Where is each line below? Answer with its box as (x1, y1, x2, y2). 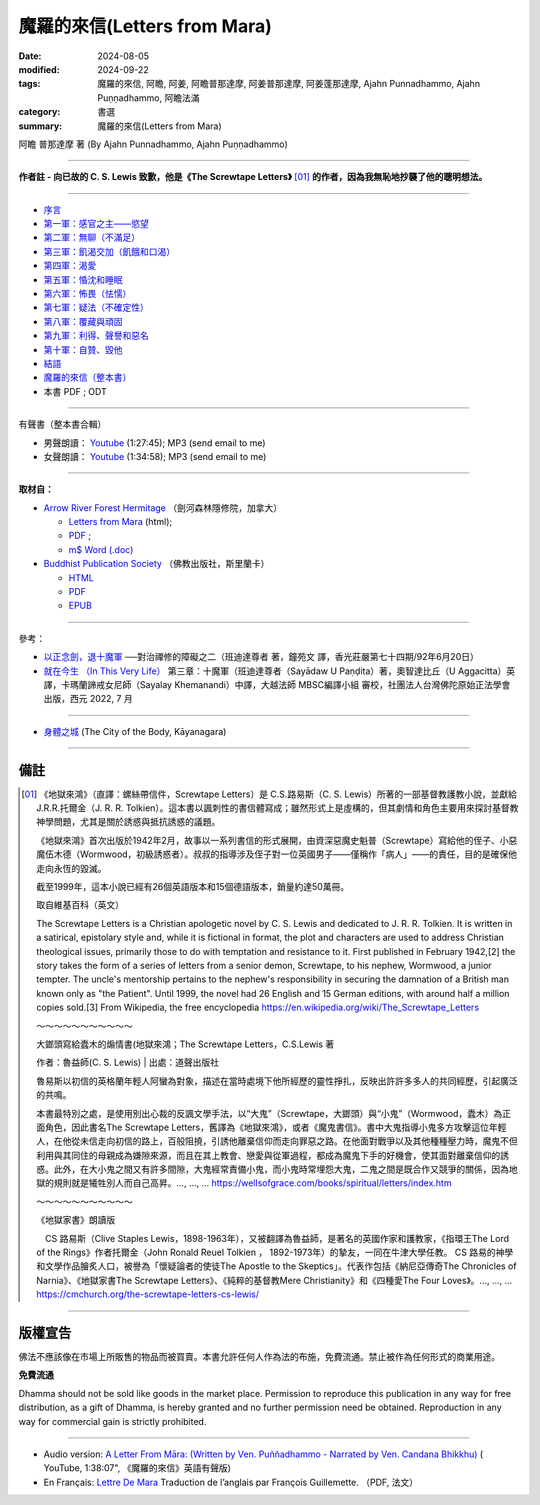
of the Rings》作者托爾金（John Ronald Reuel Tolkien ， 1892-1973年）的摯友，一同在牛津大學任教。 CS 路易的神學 (36, 1246, 514, 1259)
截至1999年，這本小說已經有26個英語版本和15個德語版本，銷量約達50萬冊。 (36, 881, 350, 893)
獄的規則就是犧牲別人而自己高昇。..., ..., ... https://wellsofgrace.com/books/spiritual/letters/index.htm (36, 1177, 452, 1189)
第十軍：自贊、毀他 (43, 343, 123, 355)
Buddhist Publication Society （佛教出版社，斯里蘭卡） (43, 558, 270, 570)
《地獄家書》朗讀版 (36, 1214, 116, 1226)
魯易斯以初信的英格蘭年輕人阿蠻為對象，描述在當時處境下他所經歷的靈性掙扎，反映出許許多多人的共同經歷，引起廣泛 (36, 1075, 519, 1087)
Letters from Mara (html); (68, 516, 173, 528)
